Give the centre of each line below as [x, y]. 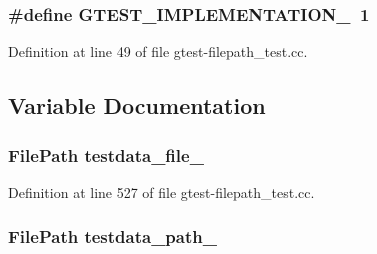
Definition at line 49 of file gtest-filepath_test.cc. [158, 51]
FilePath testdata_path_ [112, 236]
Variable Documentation [137, 105]
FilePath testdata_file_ [106, 154]
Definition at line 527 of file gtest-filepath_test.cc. [161, 191]
